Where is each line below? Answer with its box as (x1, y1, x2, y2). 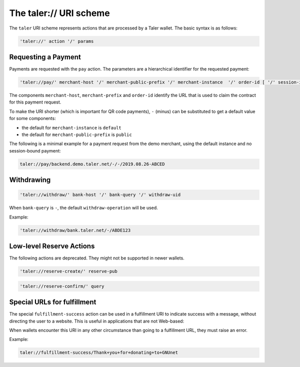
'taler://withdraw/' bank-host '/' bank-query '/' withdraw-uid (19, 192, 181, 197)
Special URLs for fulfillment (9, 298, 96, 306)
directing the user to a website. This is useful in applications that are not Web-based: (9, 318, 184, 324)
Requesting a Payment (9, 52, 81, 61)
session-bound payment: (9, 147, 61, 153)
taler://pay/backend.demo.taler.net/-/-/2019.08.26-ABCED (19, 161, 165, 167)
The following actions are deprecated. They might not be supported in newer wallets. (9, 255, 184, 261)
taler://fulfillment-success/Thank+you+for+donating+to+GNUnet (19, 350, 178, 355)
